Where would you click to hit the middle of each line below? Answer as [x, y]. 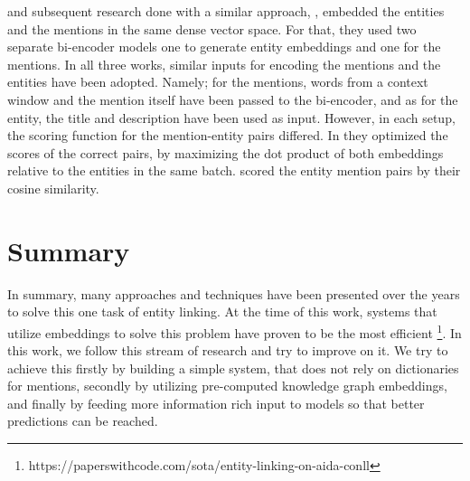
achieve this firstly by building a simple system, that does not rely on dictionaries [233, 368]
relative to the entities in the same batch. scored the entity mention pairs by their [234, 170]
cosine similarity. [53, 188]
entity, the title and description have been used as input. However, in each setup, [231, 117]
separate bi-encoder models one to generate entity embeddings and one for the [224, 47]
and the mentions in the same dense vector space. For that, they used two [212, 28]
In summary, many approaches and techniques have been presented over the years [234, 293]
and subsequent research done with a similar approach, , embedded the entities [226, 11]
